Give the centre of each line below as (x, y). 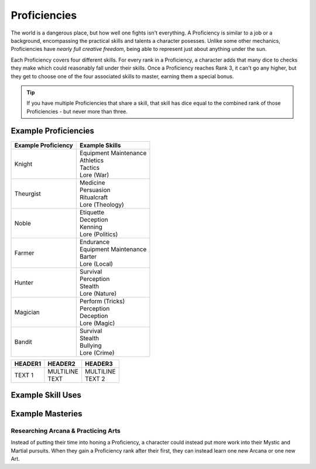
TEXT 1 (24, 375)
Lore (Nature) (98, 293)
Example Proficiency (44, 145)
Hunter (24, 282)
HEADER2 (61, 364)
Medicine (92, 183)
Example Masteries (47, 414)
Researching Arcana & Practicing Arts (66, 430)
